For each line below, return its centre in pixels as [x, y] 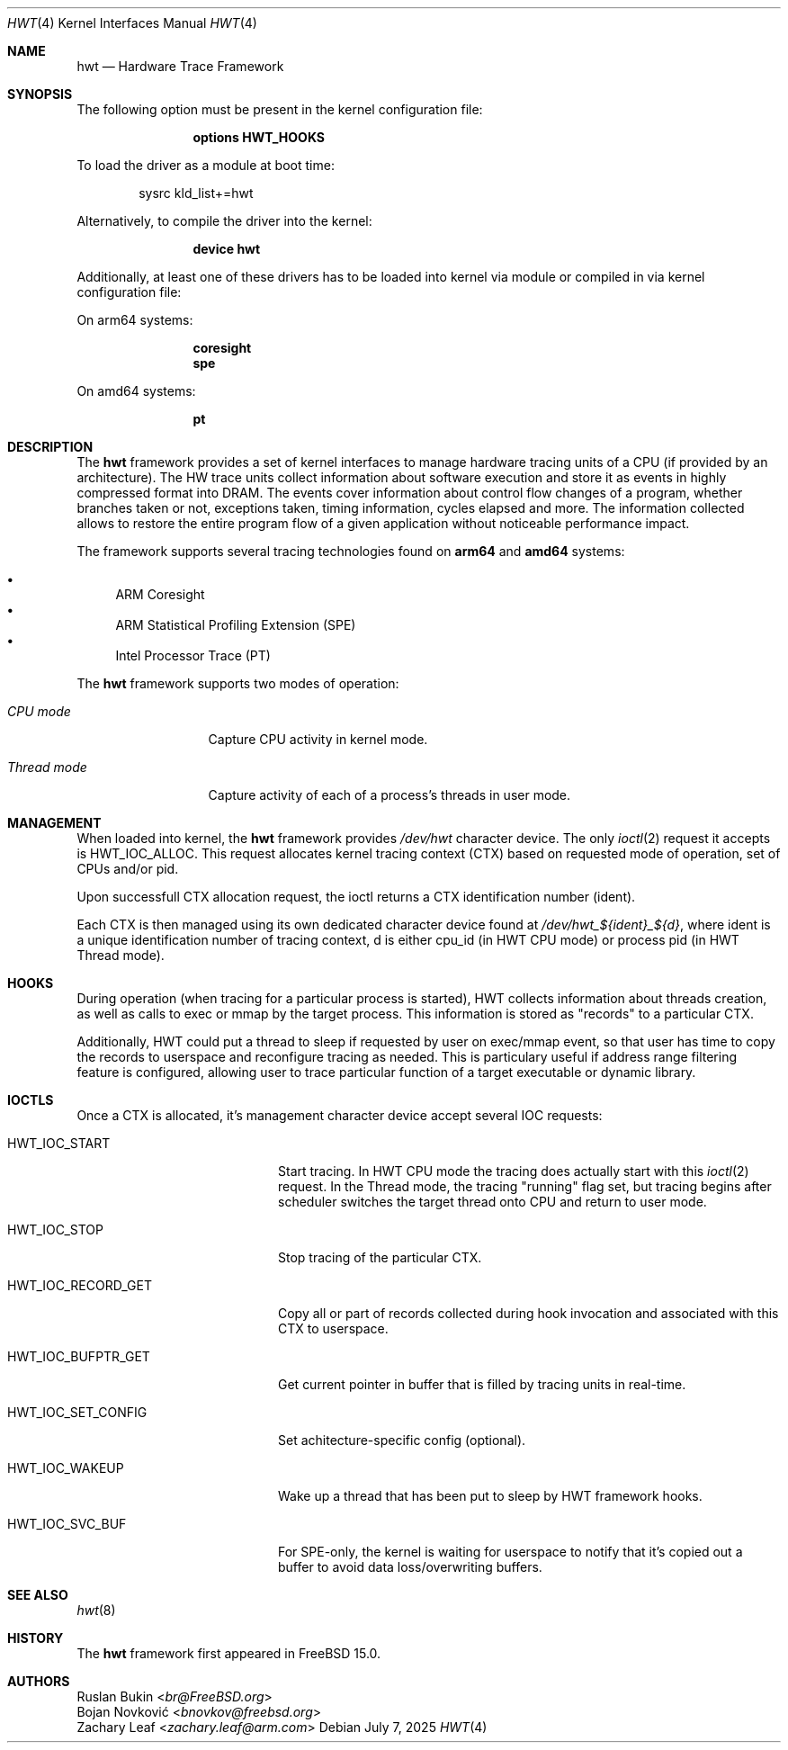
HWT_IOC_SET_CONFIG [77, 1412]
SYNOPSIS [40, 94]
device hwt [227, 249]
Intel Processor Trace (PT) [193, 655]
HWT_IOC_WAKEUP [66, 1468]
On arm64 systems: [135, 320]
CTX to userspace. [333, 1328]
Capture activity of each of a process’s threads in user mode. [390, 795]
